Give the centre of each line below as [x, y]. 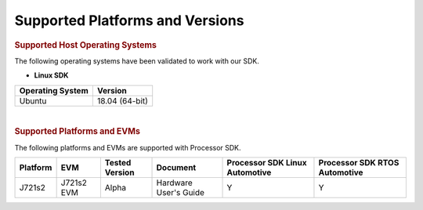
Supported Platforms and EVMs [78, 132]
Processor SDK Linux [267, 163]
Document [176, 168]
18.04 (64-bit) [123, 100]
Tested [118, 163]
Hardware [175, 183]
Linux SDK [51, 75]
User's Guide [181, 193]
